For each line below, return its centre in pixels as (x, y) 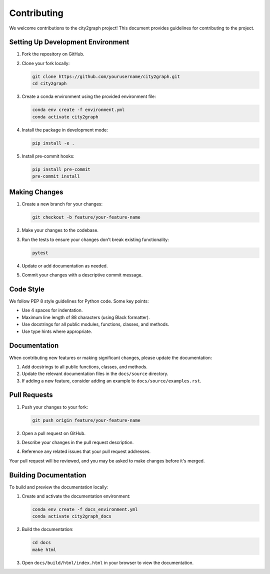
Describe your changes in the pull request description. (78, 442)
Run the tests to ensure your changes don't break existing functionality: (95, 239)
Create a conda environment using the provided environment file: (89, 96)
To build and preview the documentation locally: (59, 487)
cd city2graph (49, 83)
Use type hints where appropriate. (57, 331)
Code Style (27, 289)
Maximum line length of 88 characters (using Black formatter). (86, 317)
